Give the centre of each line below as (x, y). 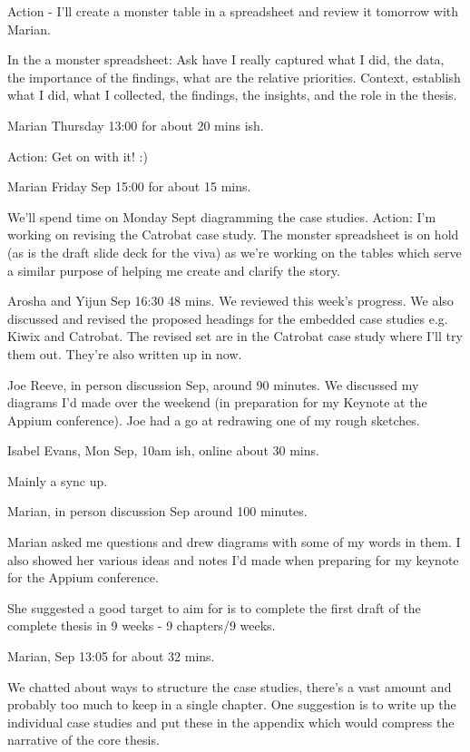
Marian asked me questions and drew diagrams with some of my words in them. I (234, 542)
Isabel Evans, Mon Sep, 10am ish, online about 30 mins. (163, 450)
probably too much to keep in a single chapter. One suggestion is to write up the (232, 704)
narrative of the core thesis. (83, 740)
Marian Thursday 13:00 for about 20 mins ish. (136, 125)
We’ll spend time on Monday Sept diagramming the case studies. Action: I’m (222, 216)
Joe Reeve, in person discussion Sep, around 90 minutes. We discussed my (213, 384)
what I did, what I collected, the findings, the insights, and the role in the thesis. (232, 95)
